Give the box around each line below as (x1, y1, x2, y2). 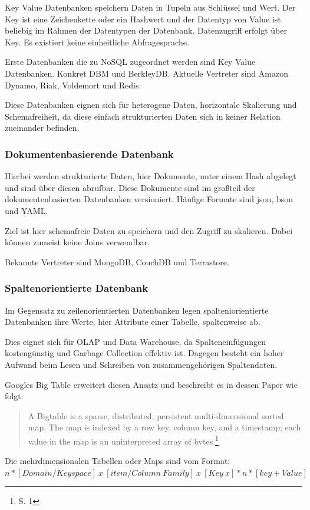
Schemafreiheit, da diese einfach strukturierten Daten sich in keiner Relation (5, 110, 281, 122)
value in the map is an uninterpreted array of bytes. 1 (28, 433, 219, 447)
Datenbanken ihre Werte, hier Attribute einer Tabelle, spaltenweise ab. (5, 315, 260, 328)
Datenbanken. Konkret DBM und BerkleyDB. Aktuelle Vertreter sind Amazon (5, 67, 288, 79)
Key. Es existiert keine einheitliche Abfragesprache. (5, 35, 189, 48)
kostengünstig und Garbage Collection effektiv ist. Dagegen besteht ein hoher (5, 347, 284, 359)
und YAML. (5, 204, 48, 216)
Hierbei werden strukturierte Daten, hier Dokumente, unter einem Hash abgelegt (5, 170, 296, 182)
